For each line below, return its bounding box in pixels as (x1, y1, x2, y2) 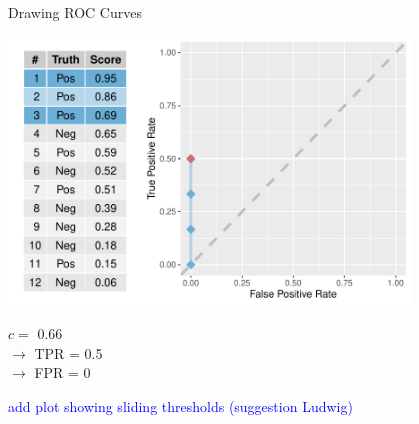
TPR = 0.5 (34, 342, 103, 363)
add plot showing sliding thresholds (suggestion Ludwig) (8, 395, 353, 416)
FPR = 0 (34, 362, 91, 383)
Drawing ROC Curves (8, 2, 142, 22)
